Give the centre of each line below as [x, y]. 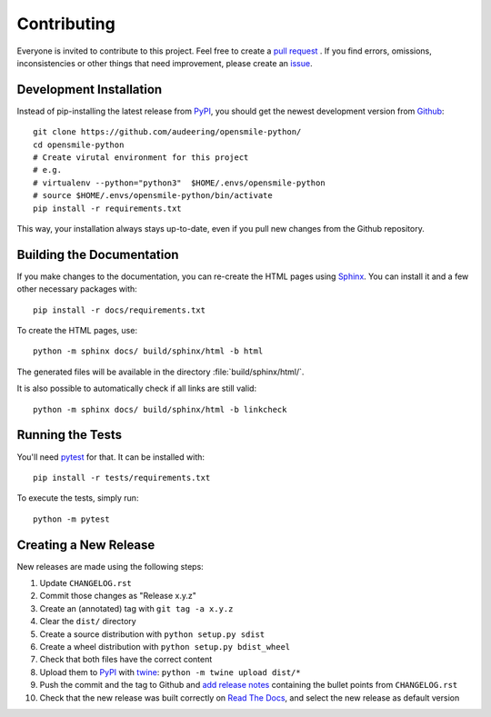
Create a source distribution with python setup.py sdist [152, 634]
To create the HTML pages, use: [77, 331]
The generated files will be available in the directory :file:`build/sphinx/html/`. [160, 372]
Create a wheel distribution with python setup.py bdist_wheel [165, 646]
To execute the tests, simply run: [78, 498]
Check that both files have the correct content [126, 660]
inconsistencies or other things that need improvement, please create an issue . [165, 63]
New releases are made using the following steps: [110, 566]
